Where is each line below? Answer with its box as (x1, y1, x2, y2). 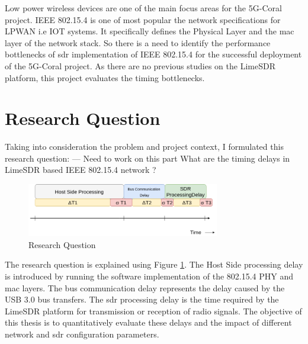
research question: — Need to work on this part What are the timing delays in (5, 152, 290, 164)
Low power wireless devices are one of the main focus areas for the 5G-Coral (5, 2, 282, 14)
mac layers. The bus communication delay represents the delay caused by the (5, 281, 285, 294)
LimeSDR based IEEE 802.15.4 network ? (5, 163, 156, 176)
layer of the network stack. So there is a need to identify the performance (5, 36, 271, 49)
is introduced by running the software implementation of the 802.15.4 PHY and (5, 269, 294, 282)
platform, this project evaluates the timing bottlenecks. (5, 71, 205, 83)
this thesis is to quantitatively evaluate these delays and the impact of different (5, 316, 292, 329)
